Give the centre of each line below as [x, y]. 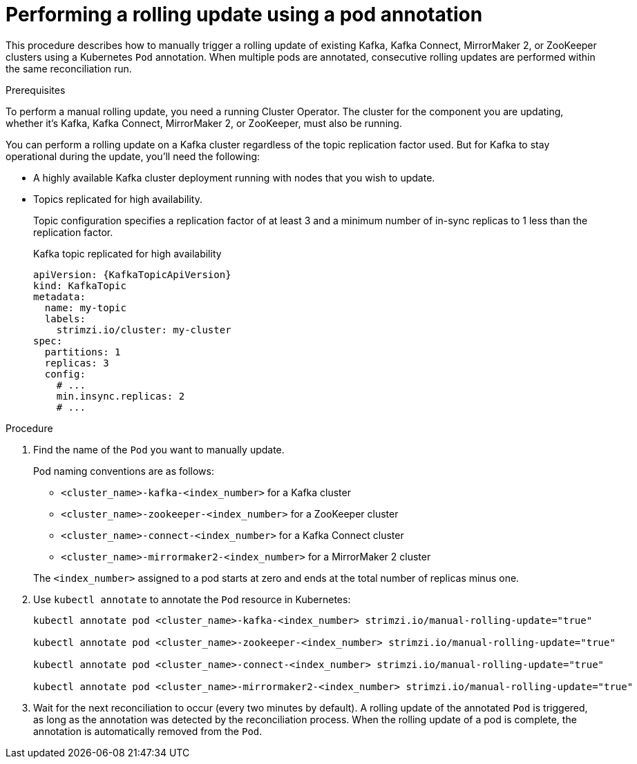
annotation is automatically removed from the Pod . [148, 731]
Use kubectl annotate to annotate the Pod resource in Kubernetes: [192, 599]
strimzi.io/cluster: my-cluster [144, 330]
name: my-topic [85, 307]
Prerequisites [36, 90]
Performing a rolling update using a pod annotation [244, 14]
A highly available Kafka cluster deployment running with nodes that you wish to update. [234, 177]
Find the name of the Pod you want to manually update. [159, 449]
